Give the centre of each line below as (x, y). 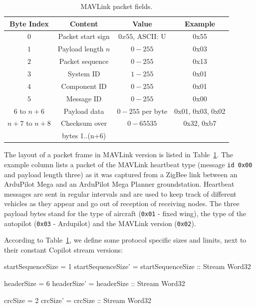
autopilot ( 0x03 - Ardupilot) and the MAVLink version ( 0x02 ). (100, 223)
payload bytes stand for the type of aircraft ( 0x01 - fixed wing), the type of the (125, 213)
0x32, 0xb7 (200, 123)
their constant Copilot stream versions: (64, 249)
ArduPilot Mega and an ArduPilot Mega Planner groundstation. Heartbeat (119, 184)
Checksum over (84, 123)
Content (84, 23)
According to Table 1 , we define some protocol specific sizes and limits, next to (125, 240)
